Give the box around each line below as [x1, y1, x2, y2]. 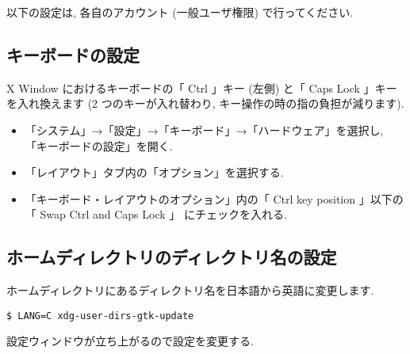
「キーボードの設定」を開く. [25, 137, 173, 154]
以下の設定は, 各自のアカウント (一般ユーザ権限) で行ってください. [6, 4, 354, 20]
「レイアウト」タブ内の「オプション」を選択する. [25, 164, 284, 181]
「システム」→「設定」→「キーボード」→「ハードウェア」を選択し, [25, 121, 384, 138]
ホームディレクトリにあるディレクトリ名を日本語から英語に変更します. [6, 282, 374, 299]
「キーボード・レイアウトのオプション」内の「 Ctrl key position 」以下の [25, 190, 404, 207]
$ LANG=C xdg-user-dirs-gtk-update [6, 310, 194, 322]
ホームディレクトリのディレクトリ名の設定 [6, 245, 337, 269]
